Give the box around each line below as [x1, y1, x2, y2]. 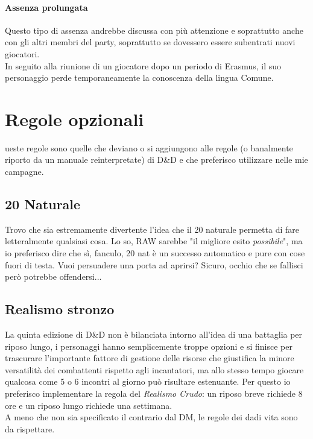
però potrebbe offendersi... [5, 270, 102, 283]
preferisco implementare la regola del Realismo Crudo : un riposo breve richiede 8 [5, 387, 303, 400]
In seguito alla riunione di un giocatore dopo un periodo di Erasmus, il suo [5, 59, 282, 72]
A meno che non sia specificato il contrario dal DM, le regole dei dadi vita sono [5, 411, 298, 423]
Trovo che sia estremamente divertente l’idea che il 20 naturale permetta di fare [5, 223, 299, 235]
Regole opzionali [5, 106, 144, 131]
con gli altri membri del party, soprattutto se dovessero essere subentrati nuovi [5, 36, 296, 48]
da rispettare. [5, 422, 55, 435]
